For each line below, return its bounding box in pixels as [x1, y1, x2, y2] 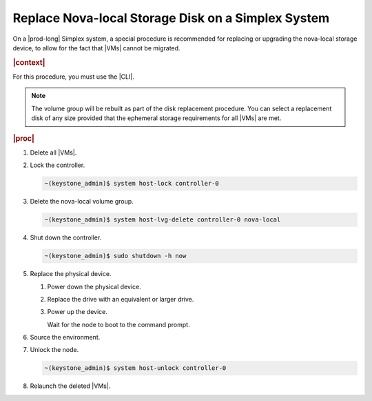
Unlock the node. [30, 346, 79, 354]
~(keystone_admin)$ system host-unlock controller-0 [44, 364, 227, 372]
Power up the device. [47, 308, 108, 316]
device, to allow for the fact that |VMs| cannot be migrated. [12, 43, 180, 52]
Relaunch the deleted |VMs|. [30, 382, 111, 390]
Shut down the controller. [30, 233, 102, 242]
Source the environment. [30, 333, 101, 342]
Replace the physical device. [30, 270, 112, 278]
